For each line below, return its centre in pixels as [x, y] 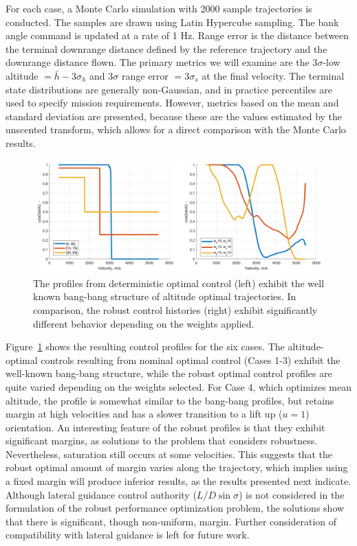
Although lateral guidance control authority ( [101, 494]
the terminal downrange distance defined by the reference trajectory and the [166, 48]
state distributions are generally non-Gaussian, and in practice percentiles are [169, 89]
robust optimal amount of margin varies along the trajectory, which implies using [177, 467]
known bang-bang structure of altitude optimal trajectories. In [165, 296]
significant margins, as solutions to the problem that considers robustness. [162, 441]
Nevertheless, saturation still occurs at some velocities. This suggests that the [169, 454]
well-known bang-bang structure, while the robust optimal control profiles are [169, 373]
